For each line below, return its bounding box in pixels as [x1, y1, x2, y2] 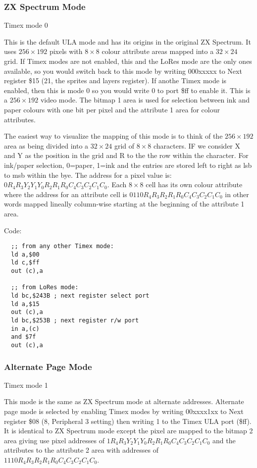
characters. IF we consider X [153, 140, 241, 151]
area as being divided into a [4, 140, 89, 151]
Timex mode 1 [4, 379, 48, 390]
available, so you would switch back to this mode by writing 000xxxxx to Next [4, 65, 242, 76]
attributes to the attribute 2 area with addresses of [4, 445, 158, 455]
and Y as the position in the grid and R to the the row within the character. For [4, 150, 249, 160]
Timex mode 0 [4, 20, 48, 30]
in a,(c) [11, 325, 40, 332]
